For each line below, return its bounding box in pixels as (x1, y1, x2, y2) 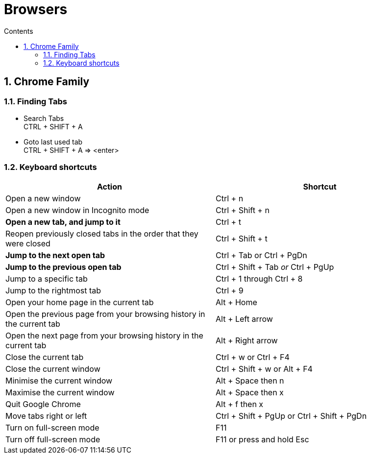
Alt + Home (216, 297, 257, 307)
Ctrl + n (216, 193, 244, 203)
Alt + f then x (216, 399, 264, 409)
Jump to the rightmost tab (5, 285, 101, 295)
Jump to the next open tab (5, 250, 105, 260)
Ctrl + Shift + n (216, 205, 270, 215)
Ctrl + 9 (216, 285, 244, 295)
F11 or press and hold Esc (216, 434, 309, 444)
